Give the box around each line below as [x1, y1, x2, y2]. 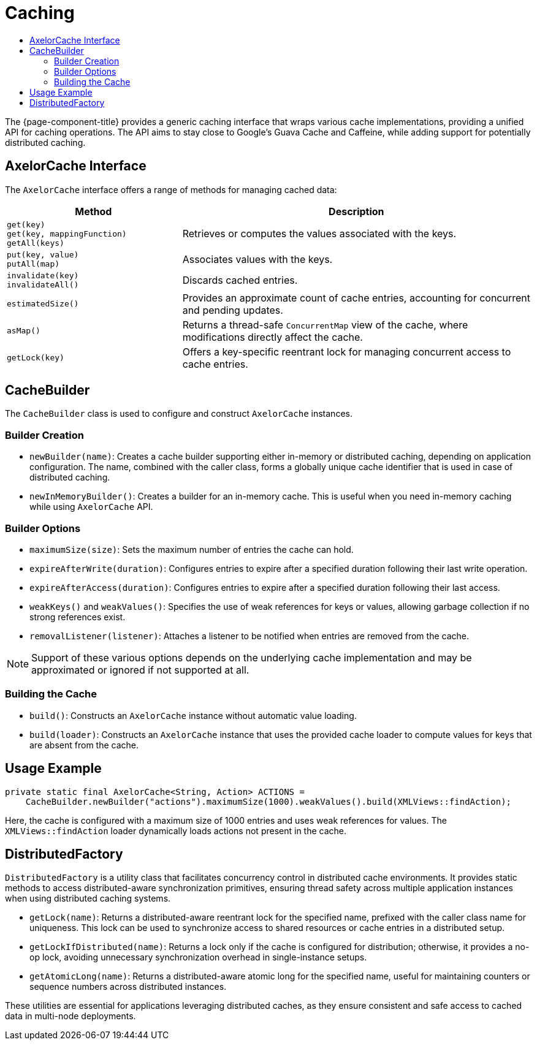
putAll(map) [7, 259, 60, 268]
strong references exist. [29, 611, 126, 622]
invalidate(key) [7, 270, 79, 280]
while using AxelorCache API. [29, 501, 153, 512]
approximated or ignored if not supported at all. [31, 663, 249, 676]
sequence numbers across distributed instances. [29, 981, 227, 992]
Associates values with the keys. [182, 253, 333, 265]
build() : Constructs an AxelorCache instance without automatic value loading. [29, 710, 357, 721]
